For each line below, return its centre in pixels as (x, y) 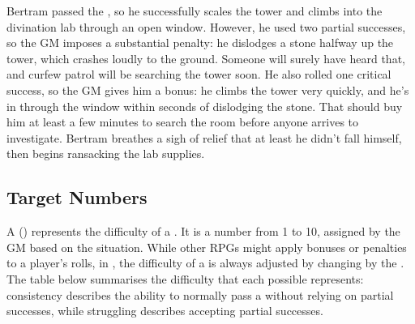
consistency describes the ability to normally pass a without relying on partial (200, 294)
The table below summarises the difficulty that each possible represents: (185, 278)
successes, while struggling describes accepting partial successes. (165, 311)
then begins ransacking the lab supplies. (106, 153)
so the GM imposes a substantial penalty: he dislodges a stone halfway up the (200, 43)
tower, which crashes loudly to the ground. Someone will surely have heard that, (206, 58)
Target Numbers (77, 197)
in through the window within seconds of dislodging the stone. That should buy (205, 106)
